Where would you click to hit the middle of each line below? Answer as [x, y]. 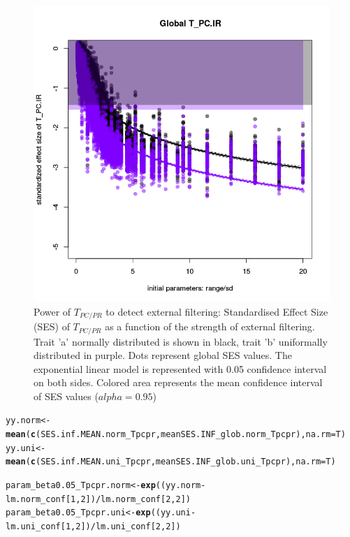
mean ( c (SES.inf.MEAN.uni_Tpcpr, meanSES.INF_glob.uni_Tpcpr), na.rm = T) [171, 462]
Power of [52, 311]
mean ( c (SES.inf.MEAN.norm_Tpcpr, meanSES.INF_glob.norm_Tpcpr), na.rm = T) [176, 435]
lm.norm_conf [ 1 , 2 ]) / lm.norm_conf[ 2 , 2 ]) [99, 499]
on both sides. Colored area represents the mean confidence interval [178, 382]
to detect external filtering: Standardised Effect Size [217, 311]
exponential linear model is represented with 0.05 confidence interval [180, 368]
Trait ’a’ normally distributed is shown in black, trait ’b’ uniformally [181, 341]
